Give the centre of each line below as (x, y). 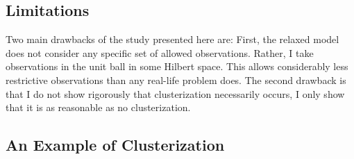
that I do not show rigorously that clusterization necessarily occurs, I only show (175, 93)
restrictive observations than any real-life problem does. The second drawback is (176, 79)
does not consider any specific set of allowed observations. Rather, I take (160, 52)
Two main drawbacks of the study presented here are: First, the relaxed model (172, 39)
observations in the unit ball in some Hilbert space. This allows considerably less (177, 66)
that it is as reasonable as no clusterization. (98, 107)
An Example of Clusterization (115, 145)
